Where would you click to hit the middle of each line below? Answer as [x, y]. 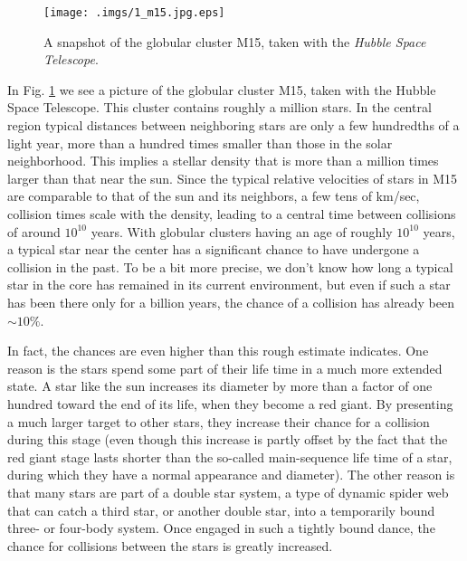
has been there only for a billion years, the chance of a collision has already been [231, 302]
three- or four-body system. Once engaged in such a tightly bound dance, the [221, 528]
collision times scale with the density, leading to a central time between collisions [232, 214]
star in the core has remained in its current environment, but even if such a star [229, 285]
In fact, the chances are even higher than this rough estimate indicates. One [218, 351]
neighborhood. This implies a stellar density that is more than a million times [223, 161]
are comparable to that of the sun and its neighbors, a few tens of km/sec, [214, 196]
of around [34, 231]
